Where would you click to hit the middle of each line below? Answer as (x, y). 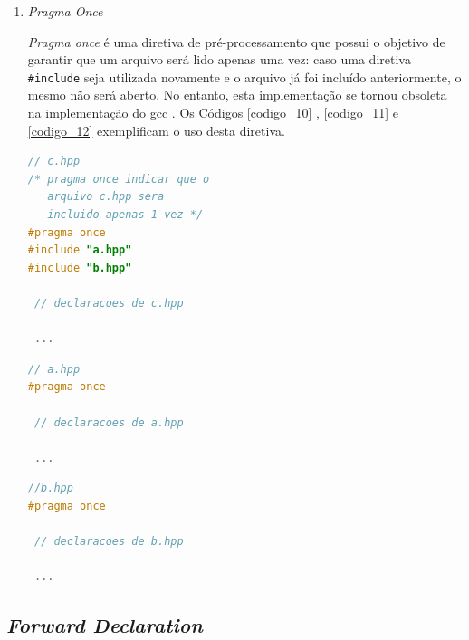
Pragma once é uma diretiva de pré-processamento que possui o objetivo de (236, 41)
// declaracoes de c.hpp (109, 303)
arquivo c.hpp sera (106, 197)
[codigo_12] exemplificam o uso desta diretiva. (156, 130)
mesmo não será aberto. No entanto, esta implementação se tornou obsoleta (237, 95)
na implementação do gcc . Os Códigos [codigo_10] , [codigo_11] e (213, 113)
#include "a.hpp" (80, 250)
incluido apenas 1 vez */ (125, 215)
